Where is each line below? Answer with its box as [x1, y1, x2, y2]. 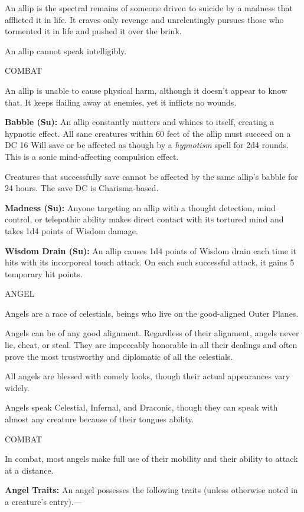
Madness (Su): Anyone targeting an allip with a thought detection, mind [5, 201, 276, 214]
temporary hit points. [5, 267, 83, 280]
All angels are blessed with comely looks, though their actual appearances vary [5, 370, 290, 382]
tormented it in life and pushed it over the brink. [5, 25, 182, 37]
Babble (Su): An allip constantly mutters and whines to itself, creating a [5, 116, 274, 128]
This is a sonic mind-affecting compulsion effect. [5, 150, 179, 162]
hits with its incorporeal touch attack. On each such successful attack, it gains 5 [5, 256, 295, 268]
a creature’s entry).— [5, 495, 82, 507]
